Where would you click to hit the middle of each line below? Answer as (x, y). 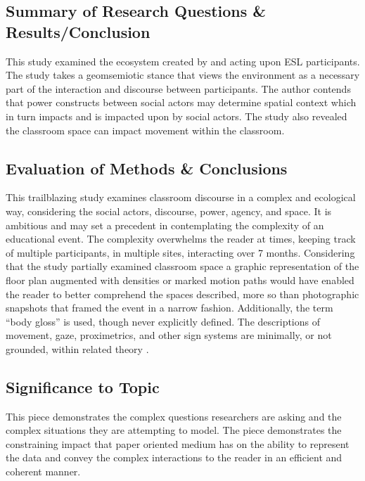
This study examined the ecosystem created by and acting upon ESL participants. (183, 61)
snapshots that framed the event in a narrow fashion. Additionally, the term (169, 308)
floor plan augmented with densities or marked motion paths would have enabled (180, 280)
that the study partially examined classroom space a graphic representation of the (182, 266)
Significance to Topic (83, 386)
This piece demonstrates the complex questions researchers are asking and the (174, 416)
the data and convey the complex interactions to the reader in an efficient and (174, 457)
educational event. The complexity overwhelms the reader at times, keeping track (181, 239)
